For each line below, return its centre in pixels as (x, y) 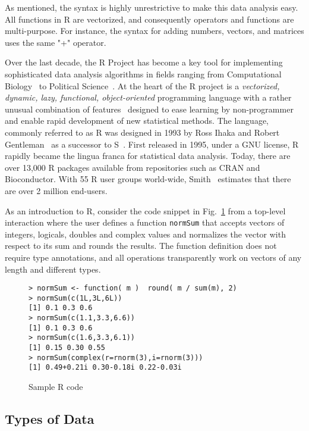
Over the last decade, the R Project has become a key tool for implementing (144, 62)
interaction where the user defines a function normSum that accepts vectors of (145, 222)
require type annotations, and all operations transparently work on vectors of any (153, 257)
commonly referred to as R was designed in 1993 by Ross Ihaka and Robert (142, 132)
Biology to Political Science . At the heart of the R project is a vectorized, (142, 85)
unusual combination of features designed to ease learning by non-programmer (149, 109)
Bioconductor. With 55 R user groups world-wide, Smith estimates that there (148, 179)
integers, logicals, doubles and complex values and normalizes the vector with (145, 234)
